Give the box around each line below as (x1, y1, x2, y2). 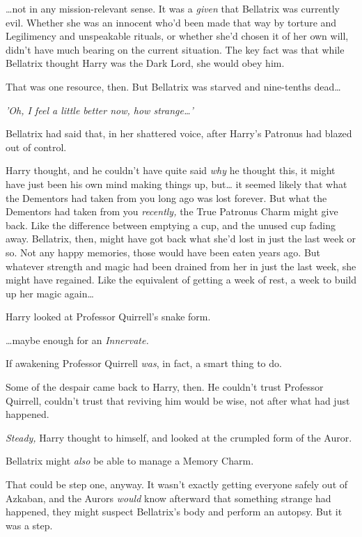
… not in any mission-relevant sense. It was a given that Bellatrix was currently (6, 1, 340, 15)
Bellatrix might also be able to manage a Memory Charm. (6, 453, 254, 468)
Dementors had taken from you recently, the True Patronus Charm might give (6, 204, 338, 219)
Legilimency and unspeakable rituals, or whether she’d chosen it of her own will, (6, 29, 349, 43)
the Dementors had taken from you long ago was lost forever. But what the (6, 190, 327, 205)
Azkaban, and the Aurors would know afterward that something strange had (6, 490, 331, 505)
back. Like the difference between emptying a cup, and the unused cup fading (6, 217, 336, 232)
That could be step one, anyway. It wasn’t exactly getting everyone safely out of (6, 477, 348, 492)
